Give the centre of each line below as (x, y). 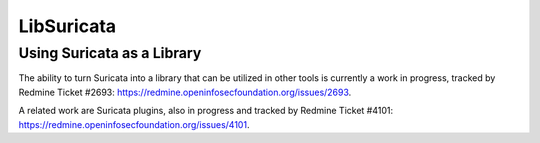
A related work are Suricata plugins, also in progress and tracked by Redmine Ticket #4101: (206, 111)
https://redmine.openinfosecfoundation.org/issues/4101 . (134, 124)
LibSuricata (67, 26)
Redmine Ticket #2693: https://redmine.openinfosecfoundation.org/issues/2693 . (185, 92)
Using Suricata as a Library (110, 53)
